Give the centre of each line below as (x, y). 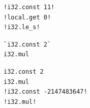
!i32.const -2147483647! (46, 92)
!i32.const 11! (29, 7)
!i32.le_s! (22, 27)
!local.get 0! (27, 17)
